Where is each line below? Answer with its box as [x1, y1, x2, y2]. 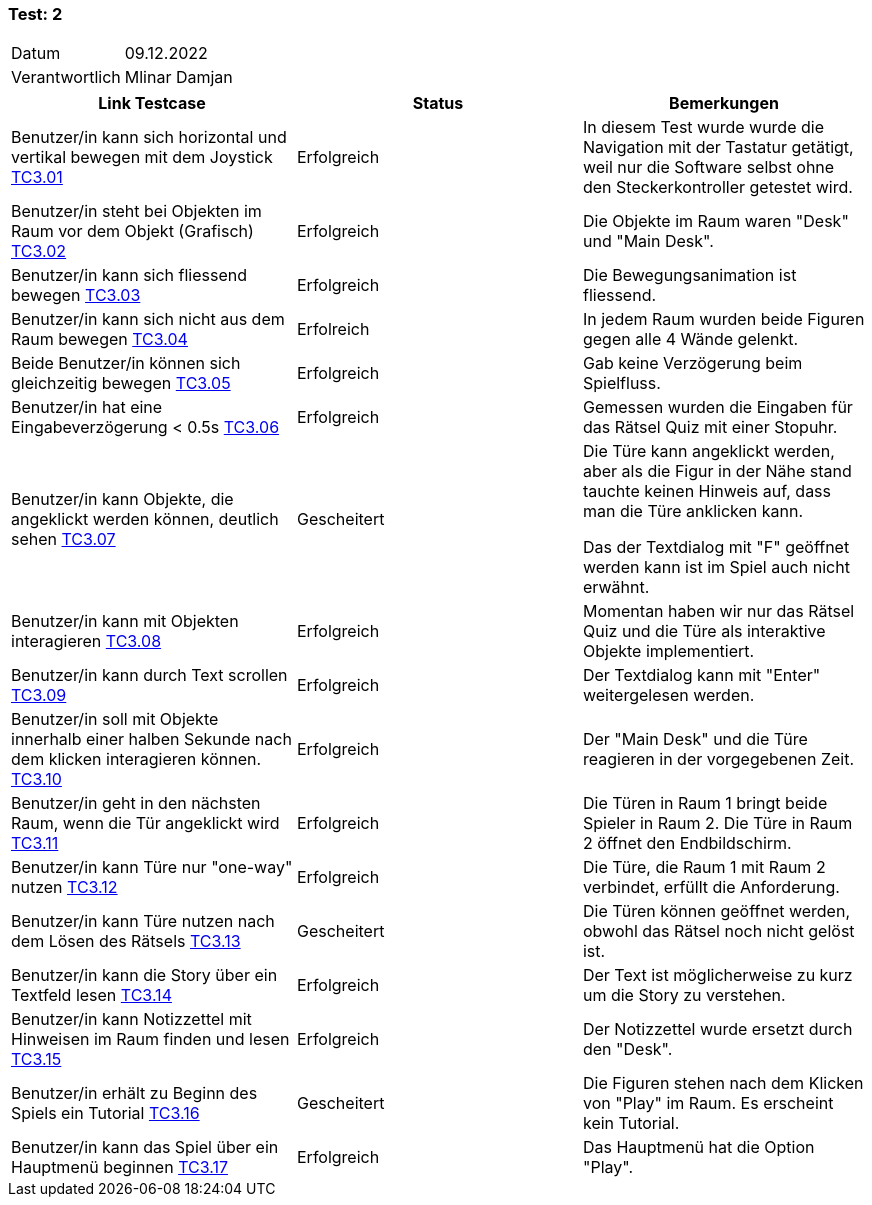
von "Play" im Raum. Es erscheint [582, 1093, 834, 1114]
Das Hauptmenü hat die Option [582, 1137, 815, 1158]
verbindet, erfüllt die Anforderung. [582, 877, 840, 898]
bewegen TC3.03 [11, 285, 141, 306]
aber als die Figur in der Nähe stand [582, 461, 852, 482]
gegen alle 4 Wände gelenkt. [582, 329, 799, 350]
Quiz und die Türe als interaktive [582, 621, 826, 642]
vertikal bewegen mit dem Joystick [11, 147, 273, 168]
